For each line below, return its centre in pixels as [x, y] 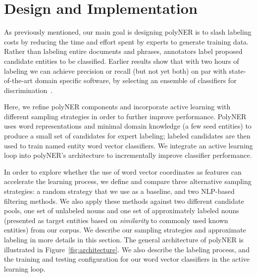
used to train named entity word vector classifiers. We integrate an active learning [128, 145]
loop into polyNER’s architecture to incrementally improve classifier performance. [128, 155]
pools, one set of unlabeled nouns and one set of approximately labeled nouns [122, 210]
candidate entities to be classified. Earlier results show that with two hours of [122, 61]
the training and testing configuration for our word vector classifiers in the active [127, 259]
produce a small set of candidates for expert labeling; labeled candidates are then [127, 136]
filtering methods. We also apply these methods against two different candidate [124, 201]
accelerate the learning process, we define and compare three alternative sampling [128, 181]
